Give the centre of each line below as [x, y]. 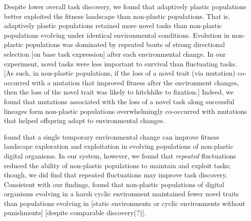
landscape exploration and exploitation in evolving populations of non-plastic [119, 146]
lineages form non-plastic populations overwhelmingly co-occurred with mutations [125, 111]
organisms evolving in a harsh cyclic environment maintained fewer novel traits [121, 194]
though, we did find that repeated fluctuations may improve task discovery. [116, 175]
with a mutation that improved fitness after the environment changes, [135, 82]
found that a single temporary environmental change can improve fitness [112, 136]
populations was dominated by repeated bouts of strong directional [125, 44]
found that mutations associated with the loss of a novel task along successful [119, 101]
